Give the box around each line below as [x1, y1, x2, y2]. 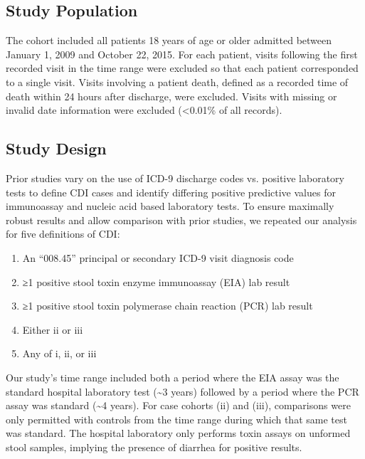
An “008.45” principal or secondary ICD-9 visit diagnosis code [22, 250, 294, 265]
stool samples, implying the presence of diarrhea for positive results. [6, 439, 302, 454]
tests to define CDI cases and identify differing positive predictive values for [6, 184, 336, 199]
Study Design [6, 137, 107, 159]
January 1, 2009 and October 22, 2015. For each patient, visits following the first [6, 46, 358, 61]
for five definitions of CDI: [6, 226, 120, 241]
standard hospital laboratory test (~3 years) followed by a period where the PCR [6, 384, 359, 399]
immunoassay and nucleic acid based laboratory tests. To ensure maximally [6, 199, 334, 213]
